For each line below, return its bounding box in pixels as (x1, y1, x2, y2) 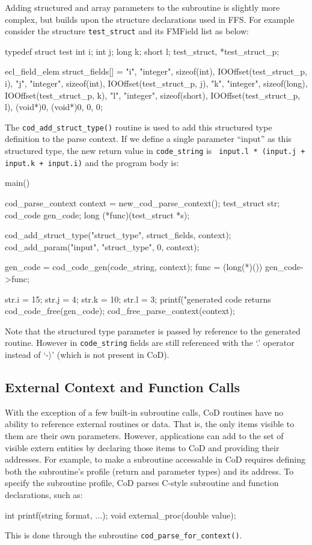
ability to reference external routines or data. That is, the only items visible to (5, 417, 295, 430)
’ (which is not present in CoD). (52, 348, 170, 360)
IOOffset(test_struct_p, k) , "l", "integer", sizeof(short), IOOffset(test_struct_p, (5, 88, 301, 101)
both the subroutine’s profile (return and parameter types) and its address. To (5, 464, 294, 477)
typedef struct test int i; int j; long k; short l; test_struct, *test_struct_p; (5, 45, 280, 57)
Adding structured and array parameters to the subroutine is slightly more (5, 1, 280, 13)
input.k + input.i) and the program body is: (5, 156, 179, 168)
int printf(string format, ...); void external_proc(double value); (5, 508, 236, 521)
